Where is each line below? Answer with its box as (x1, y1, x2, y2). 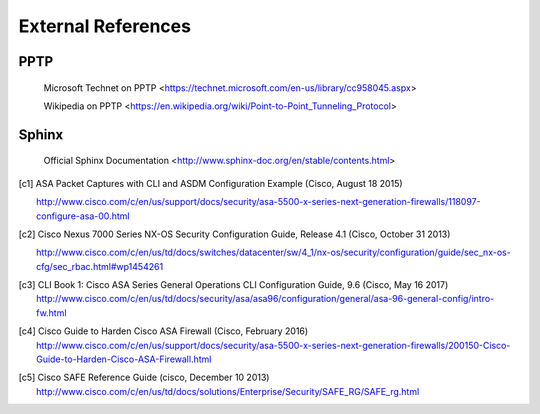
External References (18, 15, 192, 37)
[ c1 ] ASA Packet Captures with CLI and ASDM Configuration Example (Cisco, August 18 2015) (18, 177, 404, 189)
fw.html (36, 306, 67, 319)
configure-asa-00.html (36, 210, 130, 222)
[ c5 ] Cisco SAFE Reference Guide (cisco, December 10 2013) (18, 371, 270, 384)
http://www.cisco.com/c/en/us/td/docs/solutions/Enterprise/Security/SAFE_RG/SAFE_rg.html (36, 385, 420, 397)
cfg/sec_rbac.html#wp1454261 (36, 260, 164, 272)
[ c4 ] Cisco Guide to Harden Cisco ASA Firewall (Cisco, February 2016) (18, 325, 309, 337)
